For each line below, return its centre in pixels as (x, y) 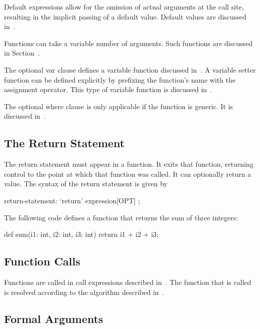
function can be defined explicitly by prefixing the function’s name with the (120, 79)
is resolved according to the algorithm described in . (84, 292)
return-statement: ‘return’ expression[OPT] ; (72, 200)
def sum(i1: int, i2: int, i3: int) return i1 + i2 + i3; (81, 234)
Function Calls (42, 261)
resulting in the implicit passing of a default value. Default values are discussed (125, 16)
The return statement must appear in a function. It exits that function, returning (129, 164)
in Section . (22, 53)
